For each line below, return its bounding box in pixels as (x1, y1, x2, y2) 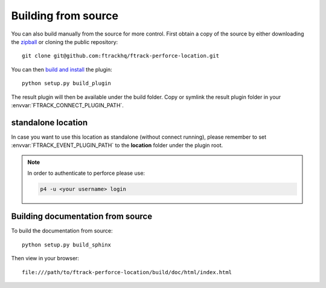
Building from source (11, 9, 119, 22)
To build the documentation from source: (11, 227, 113, 234)
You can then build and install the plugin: (11, 66, 113, 73)
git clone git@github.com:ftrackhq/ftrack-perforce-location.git (22, 52, 220, 60)
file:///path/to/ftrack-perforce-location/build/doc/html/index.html (22, 269, 232, 275)
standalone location (11, 117, 88, 128)
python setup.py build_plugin (22, 80, 112, 87)
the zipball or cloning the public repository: (11, 38, 118, 45)
